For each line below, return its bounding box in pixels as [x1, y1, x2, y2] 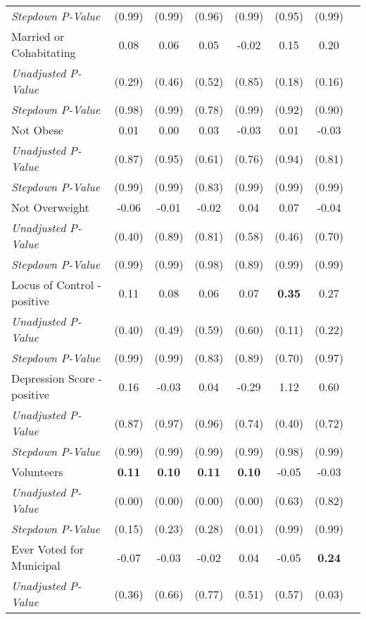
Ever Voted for [11, 541, 84, 557]
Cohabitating [11, 44, 76, 60]
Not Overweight [11, 199, 89, 215]
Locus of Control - [11, 276, 101, 293]
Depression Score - [11, 370, 102, 386]
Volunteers [11, 464, 63, 480]
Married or [11, 28, 65, 44]
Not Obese [11, 122, 63, 138]
